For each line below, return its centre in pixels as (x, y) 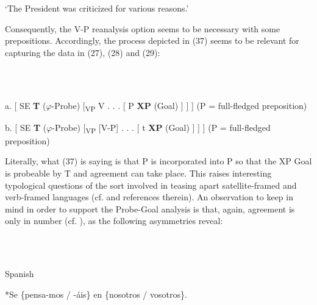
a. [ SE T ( (26, 105)
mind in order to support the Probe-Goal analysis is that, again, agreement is (150, 209)
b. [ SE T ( (26, 127)
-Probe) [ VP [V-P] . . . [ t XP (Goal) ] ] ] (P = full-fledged (161, 128)
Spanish (20, 274)
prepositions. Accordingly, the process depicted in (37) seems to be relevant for (152, 40)
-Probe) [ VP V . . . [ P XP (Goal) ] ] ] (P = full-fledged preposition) (179, 106)
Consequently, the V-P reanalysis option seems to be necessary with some (143, 28)
